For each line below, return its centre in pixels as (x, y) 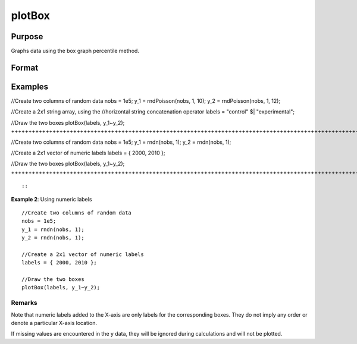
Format (25, 67)
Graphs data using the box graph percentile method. (75, 51)
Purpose (27, 37)
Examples (30, 86)
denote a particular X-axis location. (54, 323)
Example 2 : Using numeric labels (51, 199)
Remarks (24, 303)
